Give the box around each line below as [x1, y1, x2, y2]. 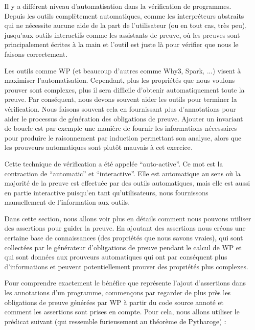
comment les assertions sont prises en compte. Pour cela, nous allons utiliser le [4, 306, 240, 317]
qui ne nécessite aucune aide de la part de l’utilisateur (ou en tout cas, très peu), [4, 20, 247, 30]
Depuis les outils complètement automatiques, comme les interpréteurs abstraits [4, 10, 244, 21]
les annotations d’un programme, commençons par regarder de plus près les [4, 287, 231, 298]
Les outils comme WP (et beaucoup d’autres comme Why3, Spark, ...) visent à [4, 65, 241, 75]
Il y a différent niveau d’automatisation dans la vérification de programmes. [4, 1, 232, 11]
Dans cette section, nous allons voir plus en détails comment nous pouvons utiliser [4, 213, 251, 223]
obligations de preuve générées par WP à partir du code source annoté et [4, 297, 224, 307]
